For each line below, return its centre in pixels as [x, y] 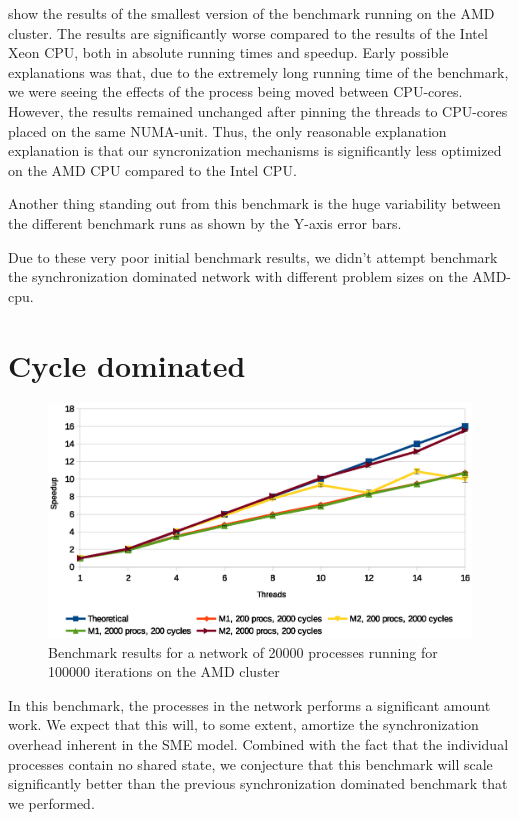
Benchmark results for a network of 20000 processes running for [243, 651]
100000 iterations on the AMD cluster [164, 671]
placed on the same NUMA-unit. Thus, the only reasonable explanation [227, 130]
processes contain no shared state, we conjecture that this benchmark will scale [250, 763]
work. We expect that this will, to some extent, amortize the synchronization [243, 724]
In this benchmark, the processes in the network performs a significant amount [249, 704]
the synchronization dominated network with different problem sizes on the [238, 276]
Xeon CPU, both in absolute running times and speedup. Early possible [228, 52]
